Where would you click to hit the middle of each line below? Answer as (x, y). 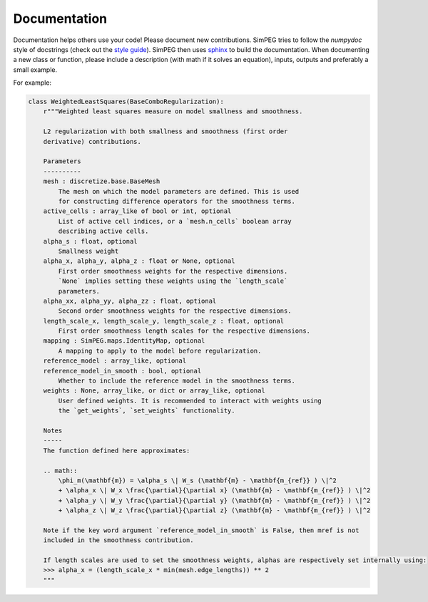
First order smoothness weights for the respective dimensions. (173, 271)
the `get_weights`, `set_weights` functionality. (147, 411)
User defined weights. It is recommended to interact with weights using (190, 400)
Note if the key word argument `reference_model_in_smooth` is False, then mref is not (201, 530)
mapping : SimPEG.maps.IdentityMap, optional (124, 341)
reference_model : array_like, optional (115, 361)
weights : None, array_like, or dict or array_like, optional (154, 391)
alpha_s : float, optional (91, 241)
